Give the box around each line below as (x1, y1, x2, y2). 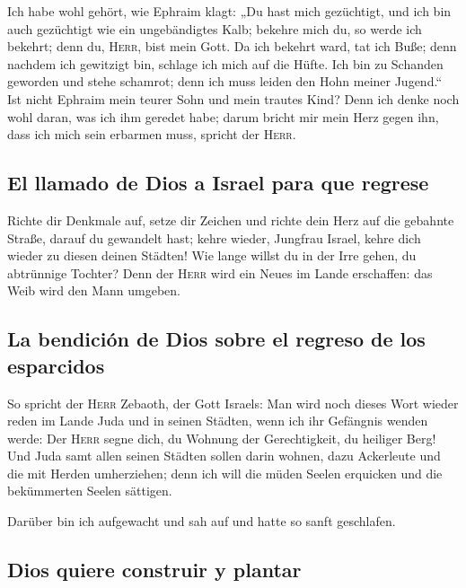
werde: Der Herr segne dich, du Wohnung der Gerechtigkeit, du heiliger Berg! (7, 428, 436, 447)
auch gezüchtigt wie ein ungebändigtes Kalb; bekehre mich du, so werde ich (7, 19, 422, 38)
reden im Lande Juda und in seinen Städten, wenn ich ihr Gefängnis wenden (7, 411, 428, 430)
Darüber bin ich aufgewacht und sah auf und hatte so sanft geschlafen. (7, 512, 396, 531)
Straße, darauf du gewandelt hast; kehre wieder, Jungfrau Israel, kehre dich (7, 228, 421, 247)
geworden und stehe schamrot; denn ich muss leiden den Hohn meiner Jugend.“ (7, 72, 442, 91)
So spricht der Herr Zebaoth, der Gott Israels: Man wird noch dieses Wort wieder (7, 393, 459, 412)
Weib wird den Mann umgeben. (7, 281, 180, 300)
